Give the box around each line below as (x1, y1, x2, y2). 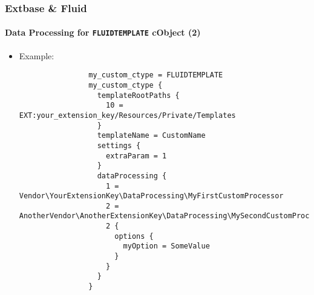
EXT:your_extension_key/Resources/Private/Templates (19, 111, 236, 120)
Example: (19, 49, 54, 62)
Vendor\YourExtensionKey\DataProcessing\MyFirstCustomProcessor (19, 192, 284, 201)
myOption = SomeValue (123, 242, 210, 251)
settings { (97, 141, 141, 150)
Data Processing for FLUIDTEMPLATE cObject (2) (5, 26, 201, 39)
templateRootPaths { (97, 91, 180, 100)
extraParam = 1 (105, 151, 167, 160)
